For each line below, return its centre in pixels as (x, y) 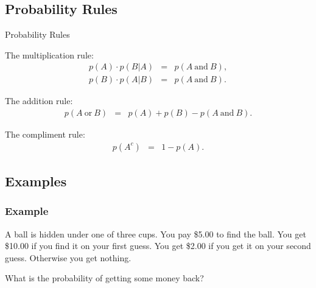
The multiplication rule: (49, 54)
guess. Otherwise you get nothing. (68, 257)
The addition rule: (39, 101)
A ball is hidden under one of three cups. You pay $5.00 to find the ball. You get (156, 234)
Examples (36, 181)
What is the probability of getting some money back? (104, 278)
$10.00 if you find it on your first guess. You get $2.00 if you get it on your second (158, 246)
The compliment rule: (45, 134)
